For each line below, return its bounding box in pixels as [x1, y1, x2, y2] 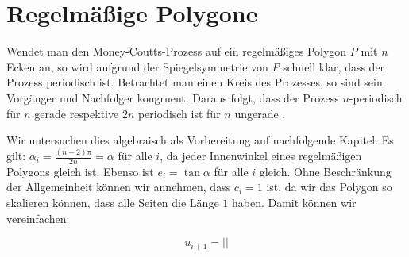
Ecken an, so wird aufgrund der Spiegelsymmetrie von [6, 58, 268, 75]
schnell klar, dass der [283, 58, 385, 75]
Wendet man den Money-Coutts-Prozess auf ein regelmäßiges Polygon [6, 43, 347, 59]
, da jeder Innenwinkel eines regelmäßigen [160, 148, 362, 163]
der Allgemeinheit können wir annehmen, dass [6, 178, 231, 195]
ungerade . [234, 105, 286, 121]
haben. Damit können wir [231, 194, 357, 211]
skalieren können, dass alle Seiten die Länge [6, 194, 219, 211]
